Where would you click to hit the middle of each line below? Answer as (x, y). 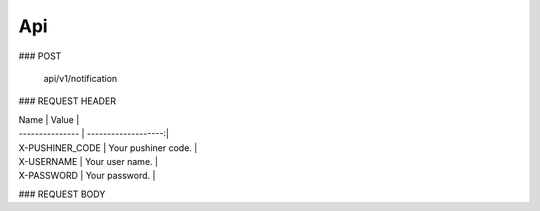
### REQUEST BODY (62, 194)
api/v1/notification (80, 78)
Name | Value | (49, 119)
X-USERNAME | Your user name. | (88, 161)
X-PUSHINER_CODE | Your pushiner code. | (108, 147)
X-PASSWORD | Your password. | (87, 176)
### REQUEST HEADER (67, 101)
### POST (40, 56)
